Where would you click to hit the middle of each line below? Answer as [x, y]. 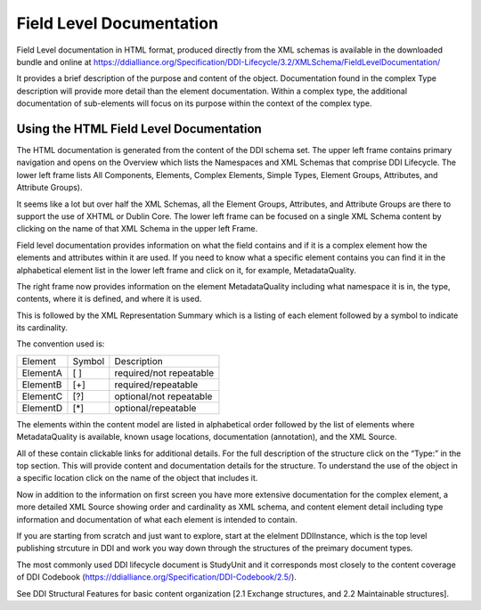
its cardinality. [42, 328]
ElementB [42, 385]
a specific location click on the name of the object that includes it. [137, 478]
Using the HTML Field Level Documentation [139, 129]
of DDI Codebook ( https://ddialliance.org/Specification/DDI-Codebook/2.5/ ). [157, 577]
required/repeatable [156, 385]
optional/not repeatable [163, 396]
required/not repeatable [164, 372]
